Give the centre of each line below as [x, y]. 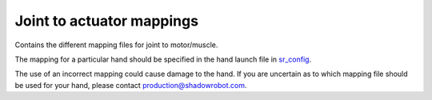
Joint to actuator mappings [107, 21]
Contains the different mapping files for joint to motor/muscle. [116, 45]
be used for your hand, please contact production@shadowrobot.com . [131, 85]
